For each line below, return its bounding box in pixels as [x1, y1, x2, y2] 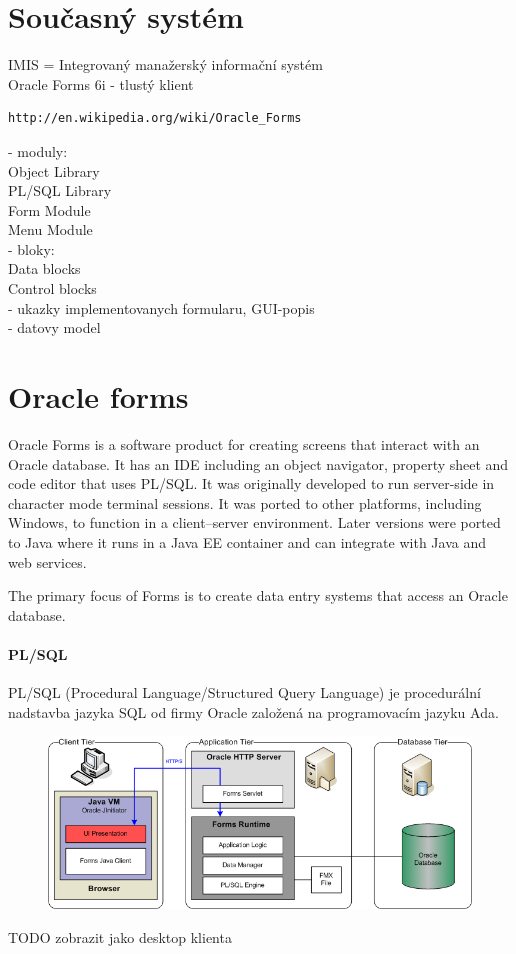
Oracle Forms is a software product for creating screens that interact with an [8, 433, 480, 454]
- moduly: [8, 140, 68, 161]
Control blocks [8, 278, 97, 299]
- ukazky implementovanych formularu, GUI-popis [8, 297, 315, 318]
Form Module [8, 199, 91, 220]
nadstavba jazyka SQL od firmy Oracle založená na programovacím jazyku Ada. [8, 701, 499, 722]
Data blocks [8, 258, 81, 279]
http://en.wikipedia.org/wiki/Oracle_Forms [8, 111, 302, 126]
